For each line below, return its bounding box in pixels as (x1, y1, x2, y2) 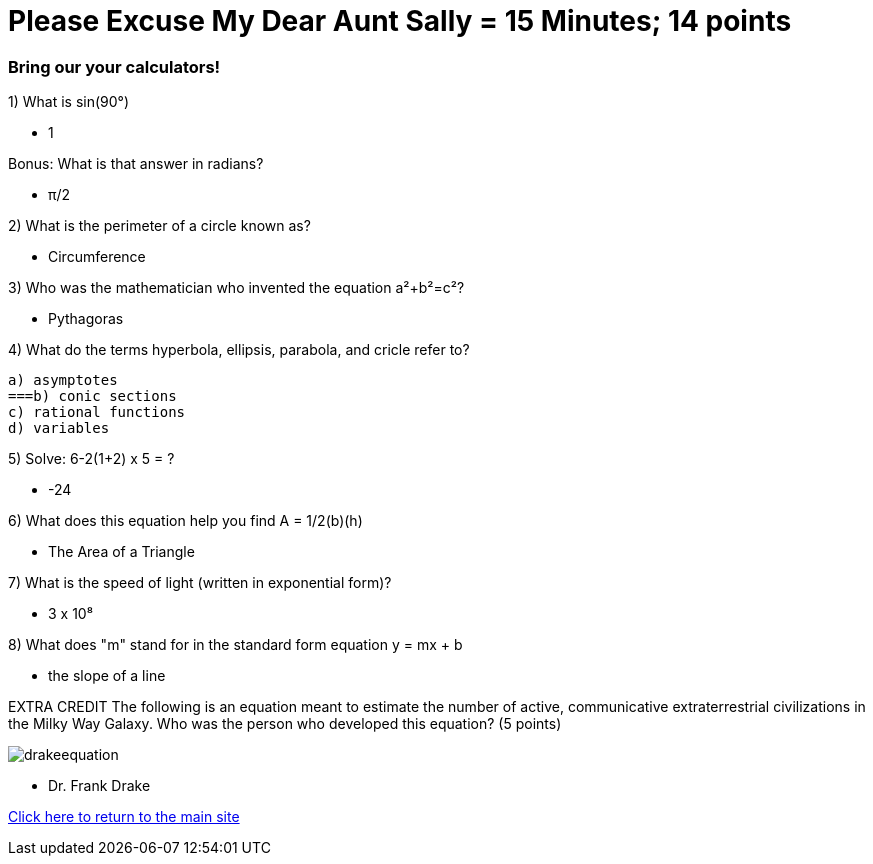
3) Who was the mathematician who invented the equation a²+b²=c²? (8, 279, 465, 297)
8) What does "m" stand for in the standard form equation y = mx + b (8, 636, 463, 654)
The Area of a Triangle (48, 543, 195, 561)
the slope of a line (48, 667, 166, 685)
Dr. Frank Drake (48, 777, 151, 795)
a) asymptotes (8, 372, 118, 389)
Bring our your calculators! (8, 56, 221, 77)
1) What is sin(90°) (8, 93, 130, 111)
